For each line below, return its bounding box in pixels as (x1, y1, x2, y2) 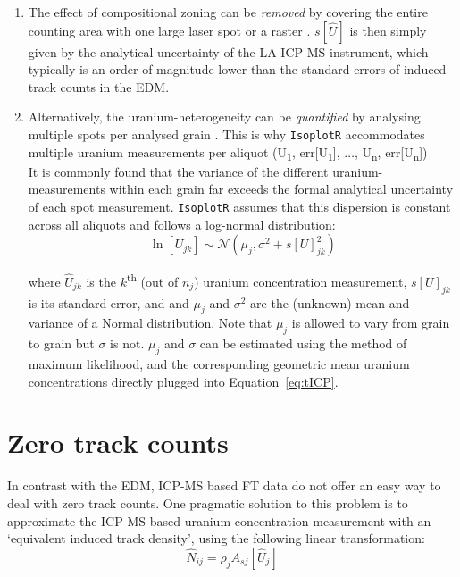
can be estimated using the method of (199, 334, 407, 353)
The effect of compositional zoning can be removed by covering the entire (28, 3, 428, 21)
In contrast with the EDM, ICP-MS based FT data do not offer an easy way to (7, 476, 441, 495)
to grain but (28, 334, 95, 353)
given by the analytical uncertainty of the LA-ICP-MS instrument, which (28, 42, 429, 61)
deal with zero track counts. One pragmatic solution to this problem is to (7, 493, 408, 512)
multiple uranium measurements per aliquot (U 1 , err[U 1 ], (28, 142, 340, 163)
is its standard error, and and (28, 293, 189, 312)
